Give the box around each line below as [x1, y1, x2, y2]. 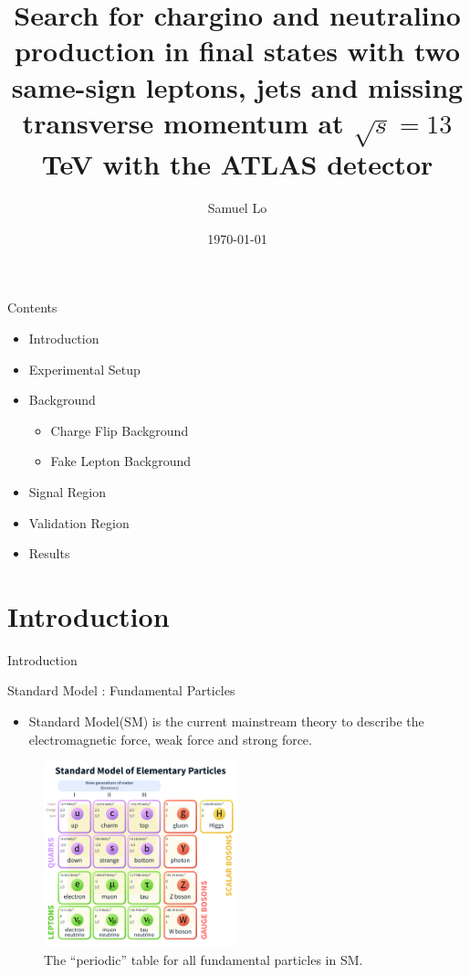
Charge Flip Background [50, 420, 189, 440]
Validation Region [28, 513, 130, 532]
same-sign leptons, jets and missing [11, 68, 464, 105]
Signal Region [28, 482, 107, 501]
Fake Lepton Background [50, 451, 192, 471]
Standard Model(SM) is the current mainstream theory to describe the [28, 712, 424, 731]
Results [28, 544, 70, 563]
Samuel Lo [207, 198, 267, 217]
